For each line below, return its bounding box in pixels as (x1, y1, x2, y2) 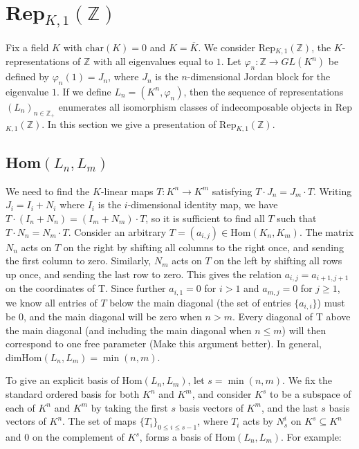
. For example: (281, 430, 342, 444)
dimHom (6, 349, 42, 364)
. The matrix (299, 224, 354, 239)
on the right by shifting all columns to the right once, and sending (63, 239, 344, 254)
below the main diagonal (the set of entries (109, 295, 291, 309)
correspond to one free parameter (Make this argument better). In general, (6, 336, 322, 351)
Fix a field (6, 39, 49, 54)
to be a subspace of (270, 387, 351, 401)
